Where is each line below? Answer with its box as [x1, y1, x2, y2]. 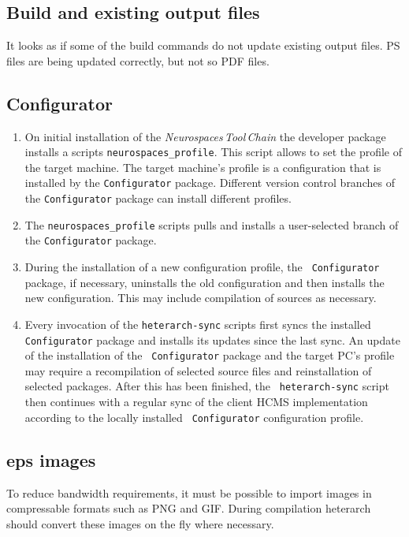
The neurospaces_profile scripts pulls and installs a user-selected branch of [24, 216, 399, 233]
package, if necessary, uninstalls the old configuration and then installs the [24, 274, 385, 290]
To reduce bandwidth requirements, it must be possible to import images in [6, 484, 372, 501]
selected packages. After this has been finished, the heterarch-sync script [24, 378, 389, 394]
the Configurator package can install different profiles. [24, 190, 292, 207]
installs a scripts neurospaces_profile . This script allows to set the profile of [24, 144, 402, 160]
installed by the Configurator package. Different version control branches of [24, 174, 395, 191]
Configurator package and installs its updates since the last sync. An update [24, 331, 400, 348]
